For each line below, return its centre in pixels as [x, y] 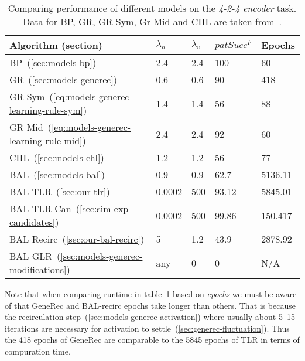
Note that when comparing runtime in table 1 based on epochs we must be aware [151, 294]
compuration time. [38, 351]
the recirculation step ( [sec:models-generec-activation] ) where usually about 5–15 [150, 317]
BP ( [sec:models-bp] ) [53, 62]
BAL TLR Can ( [44, 208]
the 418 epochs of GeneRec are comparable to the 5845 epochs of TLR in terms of [152, 340]
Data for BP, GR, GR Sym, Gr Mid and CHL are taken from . [152, 21]
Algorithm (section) [56, 45]
